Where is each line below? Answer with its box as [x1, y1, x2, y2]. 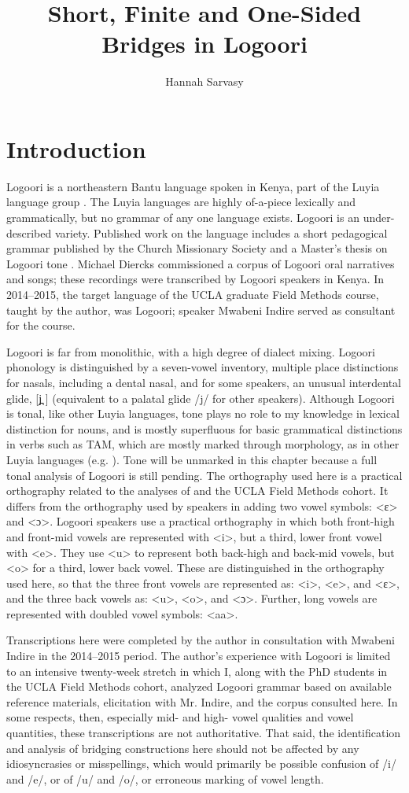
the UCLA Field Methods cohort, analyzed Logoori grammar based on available [6, 678, 392, 695]
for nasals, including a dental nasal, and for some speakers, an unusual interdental [6, 374, 402, 390]
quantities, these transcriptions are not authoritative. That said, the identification [6, 725, 401, 741]
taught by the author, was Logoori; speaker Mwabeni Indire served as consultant [6, 301, 396, 318]
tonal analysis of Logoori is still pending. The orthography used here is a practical [6, 467, 403, 483]
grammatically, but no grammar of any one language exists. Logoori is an [6, 209, 359, 226]
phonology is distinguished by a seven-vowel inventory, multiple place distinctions [6, 359, 399, 375]
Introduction [6, 132, 146, 164]
